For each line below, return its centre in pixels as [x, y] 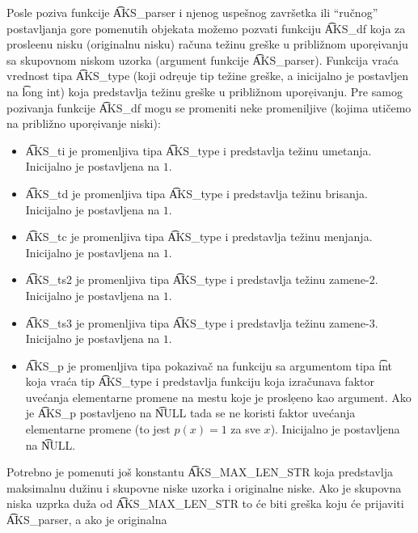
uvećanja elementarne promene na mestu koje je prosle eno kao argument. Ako [218, 397]
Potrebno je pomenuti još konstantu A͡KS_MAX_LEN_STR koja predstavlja [200, 472]
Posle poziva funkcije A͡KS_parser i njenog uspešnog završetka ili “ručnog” [192, 12]
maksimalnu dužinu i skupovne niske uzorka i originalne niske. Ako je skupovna [204, 487]
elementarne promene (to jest [98, 429]
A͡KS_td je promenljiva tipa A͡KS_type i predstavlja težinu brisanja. [196, 193]
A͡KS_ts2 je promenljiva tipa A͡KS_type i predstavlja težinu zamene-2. [202, 279]
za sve [245, 429]
